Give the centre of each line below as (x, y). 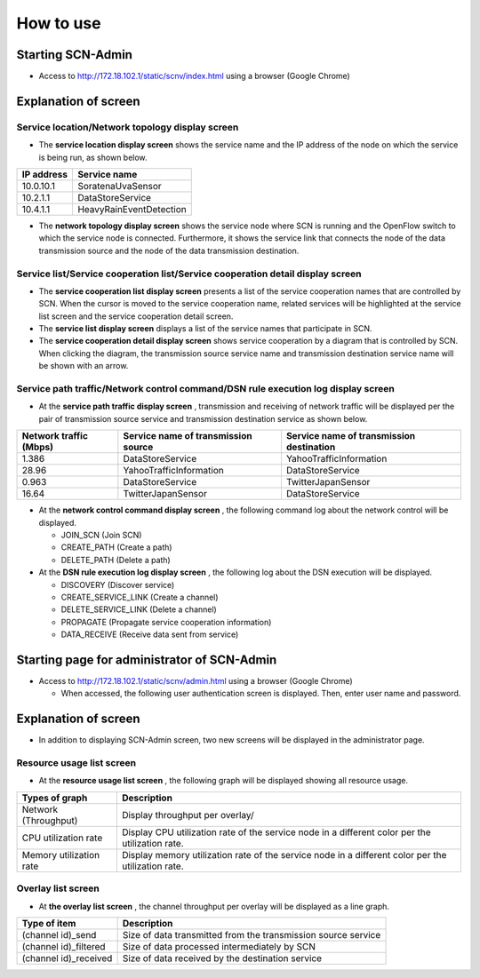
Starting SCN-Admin (75, 55)
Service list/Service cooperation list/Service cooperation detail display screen (189, 274)
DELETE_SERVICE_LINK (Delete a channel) (139, 609)
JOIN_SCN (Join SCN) (101, 535)
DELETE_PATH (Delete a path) (116, 560)
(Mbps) (37, 447)
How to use (59, 23)
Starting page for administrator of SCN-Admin (147, 660)
